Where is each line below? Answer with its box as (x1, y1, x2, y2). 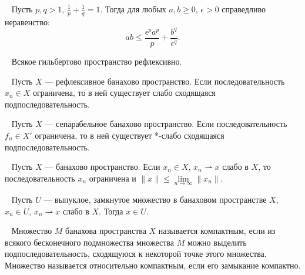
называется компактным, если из (158, 224, 276, 237)
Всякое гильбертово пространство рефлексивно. (11, 55, 182, 67)
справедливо (222, 3, 266, 15)
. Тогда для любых (100, 3, 166, 15)
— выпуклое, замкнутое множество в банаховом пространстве (43, 193, 267, 205)
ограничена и (89, 172, 136, 184)
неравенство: (5, 15, 50, 28)
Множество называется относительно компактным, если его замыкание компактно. (5, 259, 301, 271)
